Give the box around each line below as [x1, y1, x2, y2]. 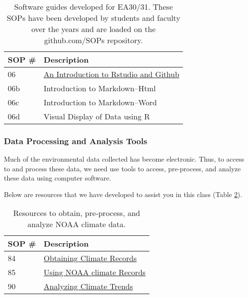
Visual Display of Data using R [44, 111, 150, 122]
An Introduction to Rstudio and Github [44, 68, 180, 80]
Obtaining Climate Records [44, 252, 137, 264]
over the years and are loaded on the [31, 23, 156, 34]
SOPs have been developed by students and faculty [6, 12, 181, 23]
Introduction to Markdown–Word [44, 97, 157, 108]
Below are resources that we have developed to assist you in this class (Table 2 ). [4, 189, 242, 199]
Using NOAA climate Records [44, 266, 146, 278]
